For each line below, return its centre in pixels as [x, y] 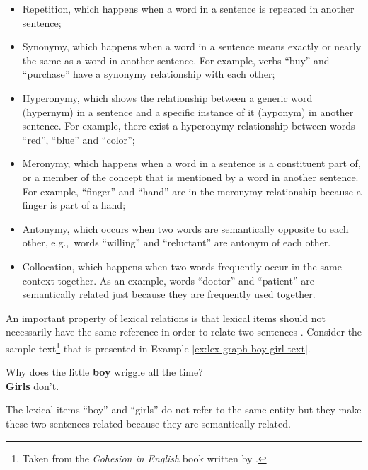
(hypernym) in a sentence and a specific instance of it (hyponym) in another [188, 111]
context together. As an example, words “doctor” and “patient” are [168, 280]
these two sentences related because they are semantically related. [148, 423]
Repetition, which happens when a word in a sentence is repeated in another [188, 8]
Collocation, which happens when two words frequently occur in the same [182, 266]
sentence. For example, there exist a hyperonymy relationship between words [189, 126]
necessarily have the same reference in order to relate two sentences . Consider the [184, 332]
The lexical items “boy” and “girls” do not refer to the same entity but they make [184, 409]
